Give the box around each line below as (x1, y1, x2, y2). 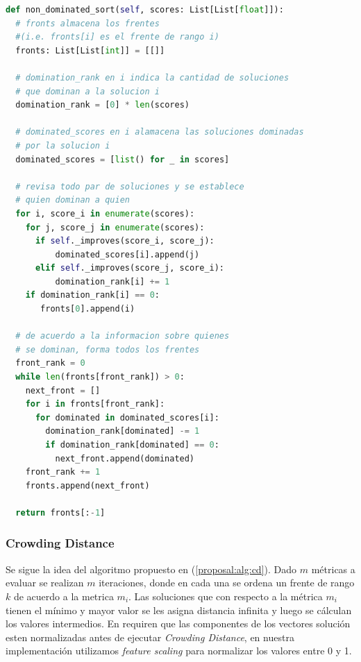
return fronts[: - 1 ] (15, 507, 106, 518)
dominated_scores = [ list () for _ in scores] (15, 154, 230, 164)
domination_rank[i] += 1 (55, 276, 170, 287)
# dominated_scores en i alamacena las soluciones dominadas (15, 127, 304, 137)
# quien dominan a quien (15, 195, 130, 205)
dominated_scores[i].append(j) (55, 249, 200, 260)
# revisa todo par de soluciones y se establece (15, 181, 244, 192)
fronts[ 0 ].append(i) (40, 304, 135, 314)
